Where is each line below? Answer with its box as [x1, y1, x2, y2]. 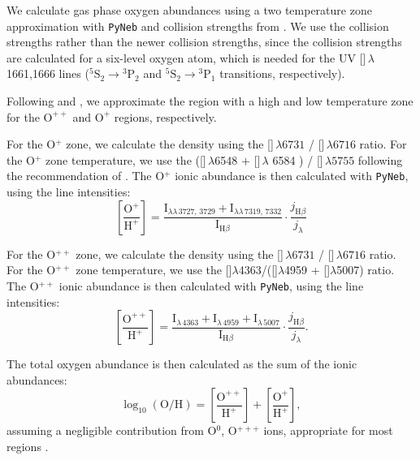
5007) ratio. [336, 261, 395, 278]
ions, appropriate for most [263, 422, 393, 439]
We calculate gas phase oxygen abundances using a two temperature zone [6, 2, 372, 18]
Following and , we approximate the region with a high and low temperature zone [6, 92, 414, 110]
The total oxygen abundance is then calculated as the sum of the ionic [6, 355, 357, 372]
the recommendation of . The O [6, 167, 165, 184]
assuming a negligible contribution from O [6, 422, 217, 439]
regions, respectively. [114, 108, 217, 125]
